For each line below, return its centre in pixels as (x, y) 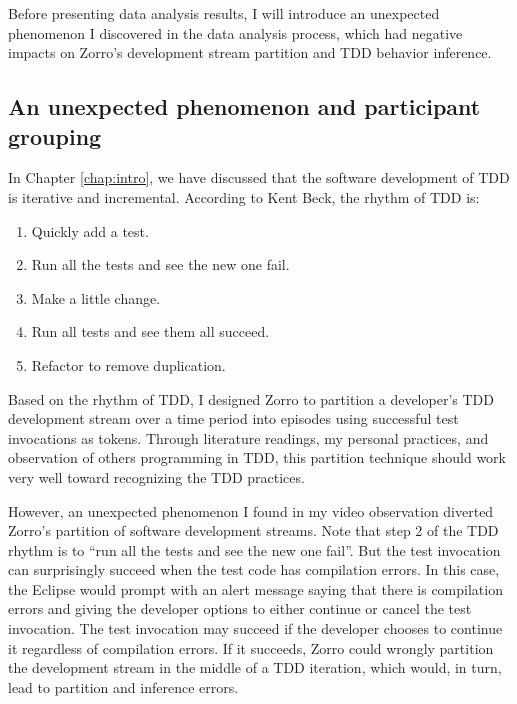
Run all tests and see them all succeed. (150, 331)
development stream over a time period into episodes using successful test (233, 418)
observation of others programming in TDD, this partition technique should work (257, 457)
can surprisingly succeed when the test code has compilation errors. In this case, (254, 569)
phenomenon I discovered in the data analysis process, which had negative (235, 32)
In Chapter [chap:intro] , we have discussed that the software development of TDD (259, 177)
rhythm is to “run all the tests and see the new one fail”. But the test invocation (254, 549)
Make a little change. (96, 297)
